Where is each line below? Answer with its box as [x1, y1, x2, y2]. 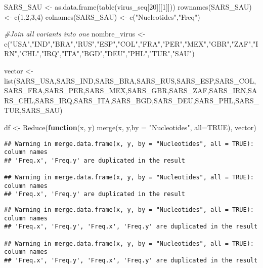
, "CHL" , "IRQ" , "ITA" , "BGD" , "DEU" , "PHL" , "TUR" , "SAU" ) [17, 48, 195, 59]
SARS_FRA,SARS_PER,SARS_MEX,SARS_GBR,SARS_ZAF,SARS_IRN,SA [4, 85, 257, 96]
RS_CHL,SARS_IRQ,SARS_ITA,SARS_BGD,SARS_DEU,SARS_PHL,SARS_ [4, 95, 259, 105]
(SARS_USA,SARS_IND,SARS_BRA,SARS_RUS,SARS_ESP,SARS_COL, [13, 75, 256, 86]
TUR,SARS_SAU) [4, 105, 63, 116]
